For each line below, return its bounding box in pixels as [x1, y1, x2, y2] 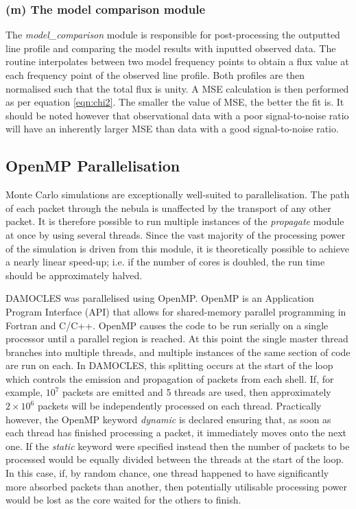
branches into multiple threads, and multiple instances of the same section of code [5, 344, 351, 359]
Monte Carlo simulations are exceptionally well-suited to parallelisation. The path [5, 187, 350, 202]
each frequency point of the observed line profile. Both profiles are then [5, 68, 305, 82]
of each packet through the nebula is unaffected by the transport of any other [5, 200, 331, 215]
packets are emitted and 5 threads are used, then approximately [62, 385, 331, 399]
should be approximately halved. [5, 268, 143, 282]
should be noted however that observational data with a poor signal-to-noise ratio [5, 108, 349, 122]
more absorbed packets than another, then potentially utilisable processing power [5, 479, 347, 493]
